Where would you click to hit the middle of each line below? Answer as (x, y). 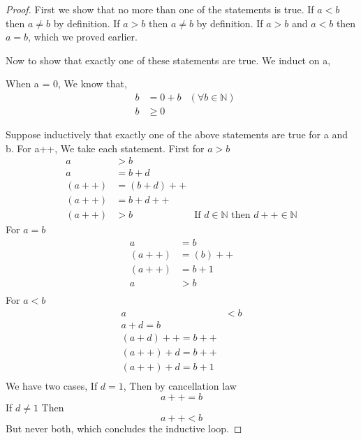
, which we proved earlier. (83, 37)
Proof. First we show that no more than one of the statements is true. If (160, 9)
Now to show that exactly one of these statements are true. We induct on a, (168, 60)
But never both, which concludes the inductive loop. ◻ (124, 428)
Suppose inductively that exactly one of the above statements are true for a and (177, 134)
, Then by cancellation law (180, 385)
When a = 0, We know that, (66, 83)
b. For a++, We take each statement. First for (105, 148)
